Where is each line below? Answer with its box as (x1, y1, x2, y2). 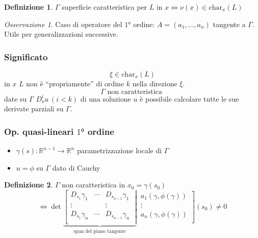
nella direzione (132, 78, 177, 88)
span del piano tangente (73, 228, 126, 234)
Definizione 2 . (4, 179, 53, 190)
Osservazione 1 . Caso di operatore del (4, 18, 122, 29)
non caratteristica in (62, 179, 125, 190)
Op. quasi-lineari (4, 125, 74, 137)
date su (4, 93, 27, 104)
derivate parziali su (4, 103, 64, 114)
